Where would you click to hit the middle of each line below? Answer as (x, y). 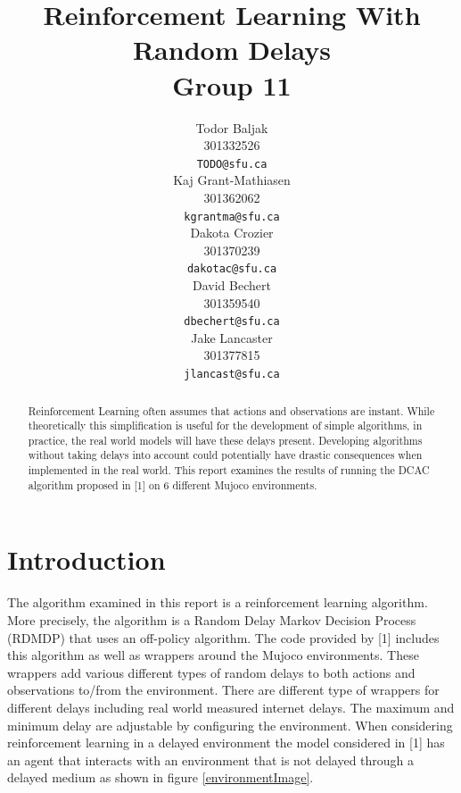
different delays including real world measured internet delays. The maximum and (231, 707)
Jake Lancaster (232, 337)
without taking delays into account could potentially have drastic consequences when (225, 455)
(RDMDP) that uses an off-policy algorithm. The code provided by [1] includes (223, 637)
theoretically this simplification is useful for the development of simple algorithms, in (225, 426)
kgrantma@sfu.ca (232, 217)
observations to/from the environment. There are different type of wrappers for (223, 690)
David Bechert (232, 285)
